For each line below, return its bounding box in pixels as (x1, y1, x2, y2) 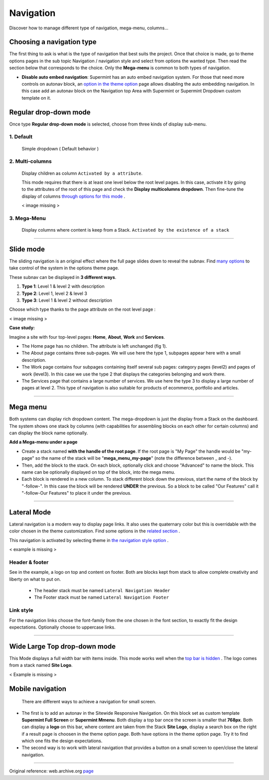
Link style (9, 607, 33, 614)
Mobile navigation (9, 684, 67, 693)
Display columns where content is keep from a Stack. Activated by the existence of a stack (21, 227, 229, 233)
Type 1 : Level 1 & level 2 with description (21, 283, 105, 289)
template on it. (21, 95, 51, 101)
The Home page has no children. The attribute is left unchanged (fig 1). (21, 343, 167, 349)
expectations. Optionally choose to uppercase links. (9, 624, 116, 630)
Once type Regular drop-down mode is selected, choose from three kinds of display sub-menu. (9, 121, 207, 127)
